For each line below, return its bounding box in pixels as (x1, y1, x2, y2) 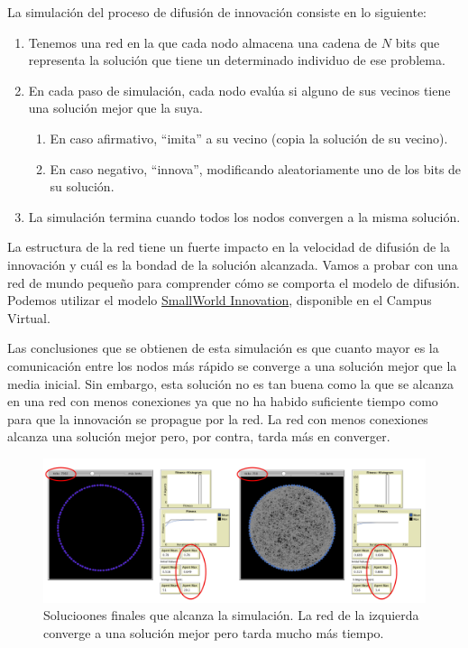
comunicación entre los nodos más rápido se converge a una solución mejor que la (7, 356, 457, 375)
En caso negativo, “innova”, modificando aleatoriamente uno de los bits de (50, 159, 462, 178)
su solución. (50, 177, 115, 196)
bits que (395, 32, 440, 51)
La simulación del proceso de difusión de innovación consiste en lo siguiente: (7, 3, 427, 21)
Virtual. (7, 308, 50, 327)
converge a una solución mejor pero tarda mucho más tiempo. (43, 623, 384, 642)
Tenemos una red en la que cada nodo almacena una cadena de (28, 32, 378, 51)
